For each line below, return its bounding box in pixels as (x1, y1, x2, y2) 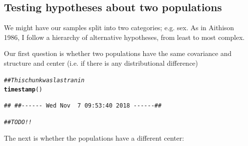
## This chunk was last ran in (4, 76, 85, 84)
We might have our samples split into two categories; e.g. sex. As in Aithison (4, 22, 234, 33)
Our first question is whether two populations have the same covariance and (4, 48, 232, 58)
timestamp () (4, 86, 43, 93)
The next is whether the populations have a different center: (4, 133, 184, 143)
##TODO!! (4, 119, 32, 126)
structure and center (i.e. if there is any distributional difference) (4, 57, 198, 68)
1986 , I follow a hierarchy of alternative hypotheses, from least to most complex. (4, 32, 245, 42)
